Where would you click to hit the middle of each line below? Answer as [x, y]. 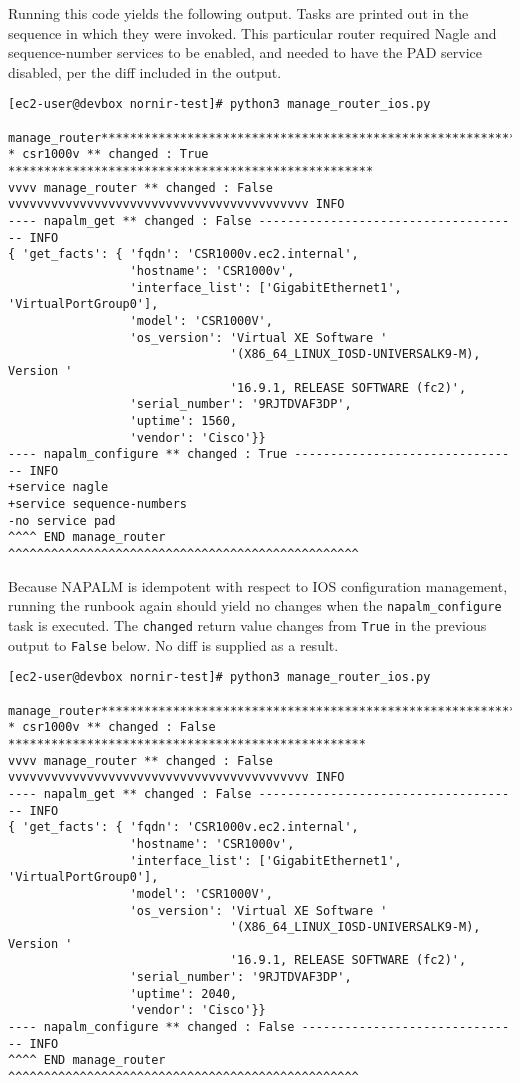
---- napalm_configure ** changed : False [151, 1027]
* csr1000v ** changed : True [108, 154]
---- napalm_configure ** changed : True [148, 454]
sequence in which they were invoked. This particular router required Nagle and [252, 32]
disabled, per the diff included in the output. [145, 71]
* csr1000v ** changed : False [112, 727]
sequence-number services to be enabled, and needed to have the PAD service [245, 52]
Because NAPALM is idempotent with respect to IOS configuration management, [258, 585]
